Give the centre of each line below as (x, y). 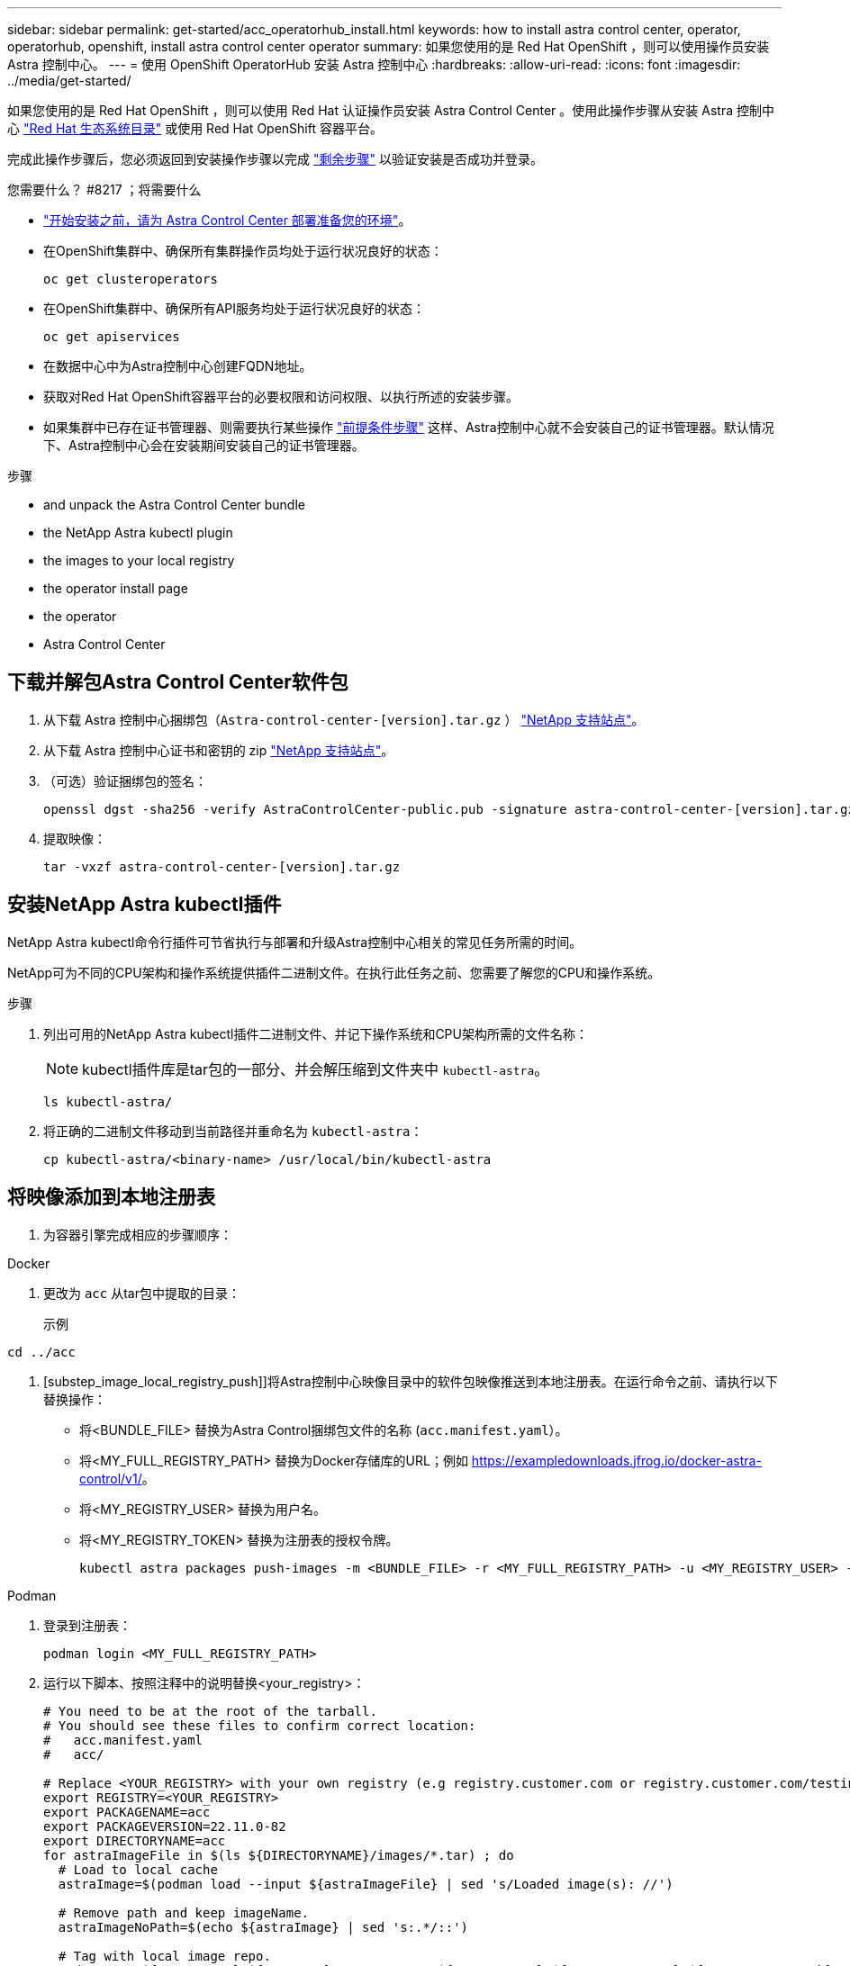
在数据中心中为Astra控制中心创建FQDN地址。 (178, 366)
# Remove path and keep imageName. (184, 1912)
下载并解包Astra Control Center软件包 (178, 682)
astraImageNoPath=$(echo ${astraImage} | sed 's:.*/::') (263, 1927)
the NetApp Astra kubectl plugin (138, 532)
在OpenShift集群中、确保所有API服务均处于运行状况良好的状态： (235, 308)
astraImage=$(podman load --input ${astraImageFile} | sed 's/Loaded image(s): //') (366, 1884)
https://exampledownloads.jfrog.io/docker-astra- (616, 1460)
